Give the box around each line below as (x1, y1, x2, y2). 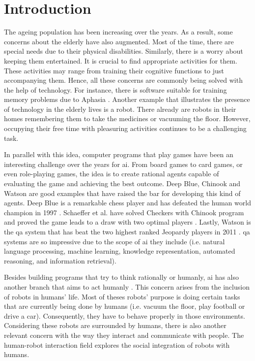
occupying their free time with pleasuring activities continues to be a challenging (4, 123, 247, 133)
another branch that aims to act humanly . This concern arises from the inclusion (4, 281, 250, 292)
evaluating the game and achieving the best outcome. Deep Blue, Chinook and (4, 178, 241, 189)
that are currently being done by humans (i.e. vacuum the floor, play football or (4, 301, 245, 311)
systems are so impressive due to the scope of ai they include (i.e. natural (4, 236, 225, 246)
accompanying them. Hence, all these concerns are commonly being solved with (4, 75, 243, 85)
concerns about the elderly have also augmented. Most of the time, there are (4, 36, 234, 46)
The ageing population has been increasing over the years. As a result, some (4, 27, 233, 37)
